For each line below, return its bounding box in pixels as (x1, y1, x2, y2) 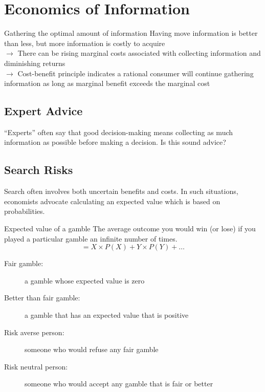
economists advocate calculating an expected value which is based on (4, 195, 220, 206)
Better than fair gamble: (4, 292, 80, 303)
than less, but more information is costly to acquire (4, 37, 165, 48)
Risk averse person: (4, 326, 64, 337)
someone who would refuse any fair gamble (25, 344, 159, 355)
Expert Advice (4, 103, 83, 119)
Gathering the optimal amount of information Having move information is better (4, 28, 258, 38)
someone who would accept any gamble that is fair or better (25, 378, 213, 389)
